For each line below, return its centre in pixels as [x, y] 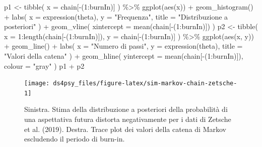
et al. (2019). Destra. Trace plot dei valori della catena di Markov [125, 129]
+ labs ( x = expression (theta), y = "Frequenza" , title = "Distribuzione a [116, 16]
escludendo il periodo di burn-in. [75, 139]
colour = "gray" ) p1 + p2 [44, 65]
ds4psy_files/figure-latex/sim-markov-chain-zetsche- [145, 84]
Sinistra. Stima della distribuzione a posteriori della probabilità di [126, 109]
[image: [37, 84]
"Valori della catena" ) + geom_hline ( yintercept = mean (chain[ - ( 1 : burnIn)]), [124, 55]
